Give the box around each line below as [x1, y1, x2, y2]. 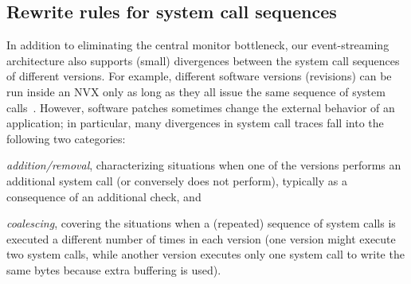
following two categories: [6, 130, 126, 146]
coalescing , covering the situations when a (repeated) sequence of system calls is [6, 215, 396, 231]
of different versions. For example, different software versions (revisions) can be [6, 68, 392, 84]
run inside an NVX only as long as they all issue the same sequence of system [6, 83, 386, 99]
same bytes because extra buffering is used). [6, 261, 221, 278]
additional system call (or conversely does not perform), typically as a [6, 172, 347, 189]
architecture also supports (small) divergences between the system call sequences [6, 52, 400, 68]
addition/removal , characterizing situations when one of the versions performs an [6, 157, 401, 173]
